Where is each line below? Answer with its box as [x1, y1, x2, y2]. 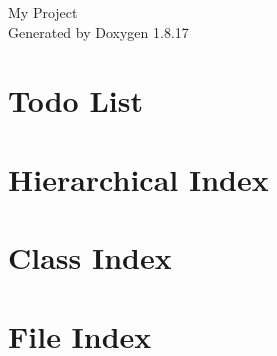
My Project [8, 2, 78, 22]
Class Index [8, 237, 172, 278]
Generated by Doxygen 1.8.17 [8, 21, 189, 42]
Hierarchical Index [8, 158, 269, 199]
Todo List [8, 80, 143, 121]
